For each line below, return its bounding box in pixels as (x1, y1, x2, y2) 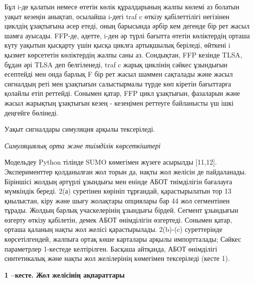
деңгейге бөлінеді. (4, 107, 58, 117)
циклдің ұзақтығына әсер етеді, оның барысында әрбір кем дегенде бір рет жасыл (4, 21, 250, 31)
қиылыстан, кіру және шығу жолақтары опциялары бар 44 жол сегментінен (4, 195, 230, 205)
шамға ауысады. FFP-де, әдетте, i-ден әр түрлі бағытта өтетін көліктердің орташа (4, 30, 250, 40)
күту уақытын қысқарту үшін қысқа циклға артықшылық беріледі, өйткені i (4, 40, 230, 50)
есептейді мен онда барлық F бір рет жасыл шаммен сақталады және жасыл (4, 69, 233, 79)
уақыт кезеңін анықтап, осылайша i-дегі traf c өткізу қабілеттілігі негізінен (4, 11, 229, 21)
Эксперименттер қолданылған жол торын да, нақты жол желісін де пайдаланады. (4, 166, 247, 176)
